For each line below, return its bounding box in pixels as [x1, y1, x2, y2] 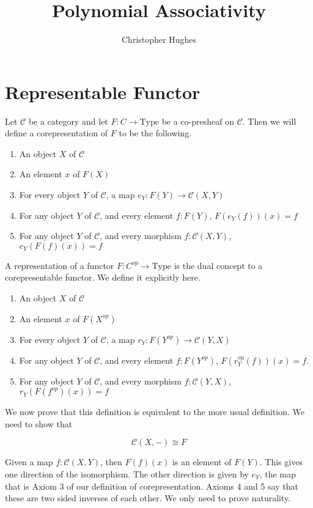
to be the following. [119, 127, 192, 139]
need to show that [5, 417, 73, 430]
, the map [259, 467, 296, 480]
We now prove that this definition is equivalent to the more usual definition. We [5, 405, 304, 418]
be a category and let [28, 114, 108, 127]
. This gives [259, 455, 303, 468]
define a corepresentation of [5, 127, 108, 139]
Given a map [5, 455, 53, 468]
